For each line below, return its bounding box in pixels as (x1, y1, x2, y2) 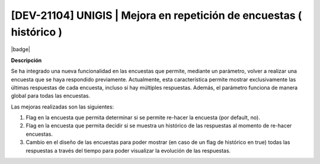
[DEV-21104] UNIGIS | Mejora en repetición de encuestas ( (11, 9, 302, 22)
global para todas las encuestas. (11, 92, 91, 100)
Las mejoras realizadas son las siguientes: (11, 103, 114, 110)
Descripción (11, 57, 42, 64)
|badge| (11, 46, 31, 53)
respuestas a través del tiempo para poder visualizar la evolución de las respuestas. (25, 147, 231, 154)
